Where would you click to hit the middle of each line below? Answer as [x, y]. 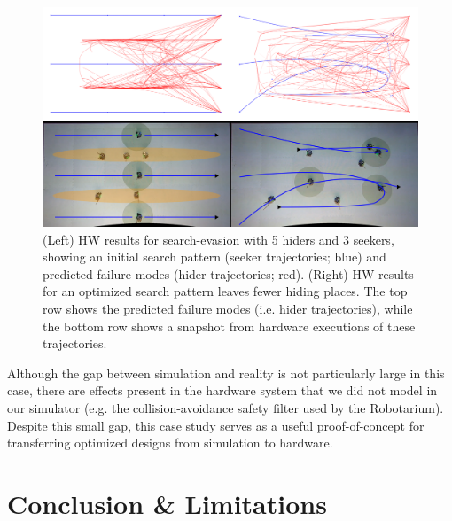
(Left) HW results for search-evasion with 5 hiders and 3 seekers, [218, 239]
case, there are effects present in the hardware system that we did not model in [222, 390]
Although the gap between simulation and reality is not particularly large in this [226, 373]
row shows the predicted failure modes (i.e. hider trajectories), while [228, 308]
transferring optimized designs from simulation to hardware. [170, 443]
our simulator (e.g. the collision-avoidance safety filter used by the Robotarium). [226, 407]
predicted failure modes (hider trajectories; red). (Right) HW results [228, 273]
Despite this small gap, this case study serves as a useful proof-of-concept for [216, 425]
